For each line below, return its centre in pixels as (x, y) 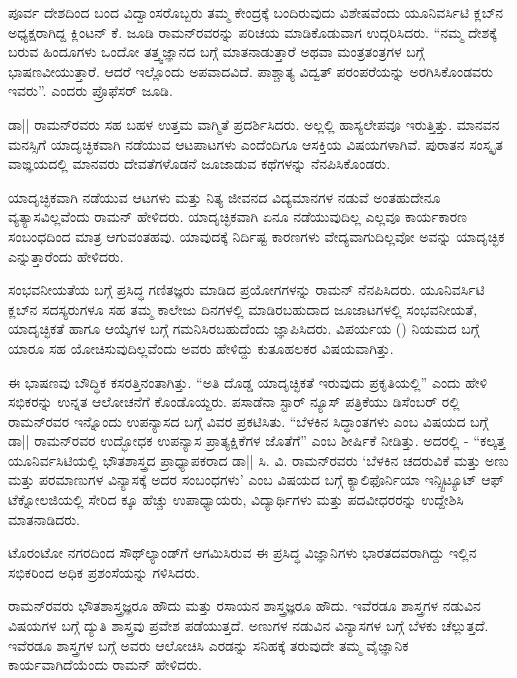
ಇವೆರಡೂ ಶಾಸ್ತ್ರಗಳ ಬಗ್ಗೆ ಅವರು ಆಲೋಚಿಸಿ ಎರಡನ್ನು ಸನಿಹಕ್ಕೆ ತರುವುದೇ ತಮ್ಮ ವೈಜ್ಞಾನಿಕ (208, 644)
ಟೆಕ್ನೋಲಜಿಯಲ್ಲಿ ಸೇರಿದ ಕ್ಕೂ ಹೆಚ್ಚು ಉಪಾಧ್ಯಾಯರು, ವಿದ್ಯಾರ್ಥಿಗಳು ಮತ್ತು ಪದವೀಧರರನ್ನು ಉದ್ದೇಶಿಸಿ (236, 499)
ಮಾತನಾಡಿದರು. (44, 518)
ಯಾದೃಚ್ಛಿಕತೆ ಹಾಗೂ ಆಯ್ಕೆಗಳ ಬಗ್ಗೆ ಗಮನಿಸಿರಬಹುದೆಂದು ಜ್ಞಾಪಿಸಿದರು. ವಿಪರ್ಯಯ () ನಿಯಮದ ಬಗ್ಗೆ (244, 328)
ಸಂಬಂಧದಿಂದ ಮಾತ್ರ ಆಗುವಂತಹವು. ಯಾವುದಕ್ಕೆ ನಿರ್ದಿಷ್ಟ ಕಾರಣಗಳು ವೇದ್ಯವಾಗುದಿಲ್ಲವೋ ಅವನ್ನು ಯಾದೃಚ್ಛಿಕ (256, 235)
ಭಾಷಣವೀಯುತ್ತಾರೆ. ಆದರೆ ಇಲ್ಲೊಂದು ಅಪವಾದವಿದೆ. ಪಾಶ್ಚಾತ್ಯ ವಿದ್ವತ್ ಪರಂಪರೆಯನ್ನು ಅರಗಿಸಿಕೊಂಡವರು (250, 70)
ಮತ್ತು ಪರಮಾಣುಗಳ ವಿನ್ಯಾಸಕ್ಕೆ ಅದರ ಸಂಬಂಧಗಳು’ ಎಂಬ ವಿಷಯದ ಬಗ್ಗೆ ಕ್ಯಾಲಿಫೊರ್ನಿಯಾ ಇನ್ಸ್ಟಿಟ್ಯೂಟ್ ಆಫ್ (256, 479)
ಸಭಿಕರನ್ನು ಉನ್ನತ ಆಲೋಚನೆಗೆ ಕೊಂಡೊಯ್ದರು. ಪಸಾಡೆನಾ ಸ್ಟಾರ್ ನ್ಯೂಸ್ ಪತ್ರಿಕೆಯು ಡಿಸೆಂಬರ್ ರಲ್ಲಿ (234, 401)
